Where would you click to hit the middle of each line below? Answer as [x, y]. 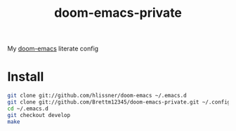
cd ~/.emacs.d [28, 109]
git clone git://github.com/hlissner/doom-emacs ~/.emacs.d [97, 96]
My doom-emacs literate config [53, 49]
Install [26, 77]
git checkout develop [39, 115]
